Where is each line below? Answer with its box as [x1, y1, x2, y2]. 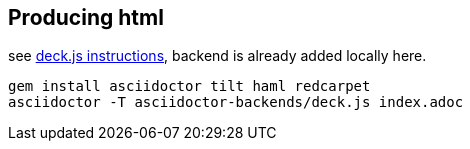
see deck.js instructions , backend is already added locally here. [8, 47, 427, 65]
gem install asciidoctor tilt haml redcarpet [8, 78, 371, 95]
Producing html [8, 5, 164, 30]
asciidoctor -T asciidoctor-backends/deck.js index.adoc [8, 94, 464, 111]
